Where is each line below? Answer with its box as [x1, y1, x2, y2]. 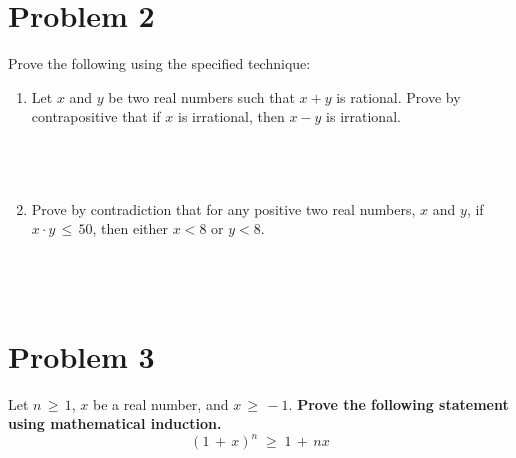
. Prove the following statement [288, 393, 509, 414]
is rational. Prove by [336, 86, 461, 107]
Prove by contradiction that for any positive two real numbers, [31, 198, 416, 219]
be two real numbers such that [108, 86, 295, 107]
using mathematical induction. [8, 413, 222, 434]
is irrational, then [178, 106, 285, 127]
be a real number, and [93, 393, 229, 414]
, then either [92, 218, 169, 239]
